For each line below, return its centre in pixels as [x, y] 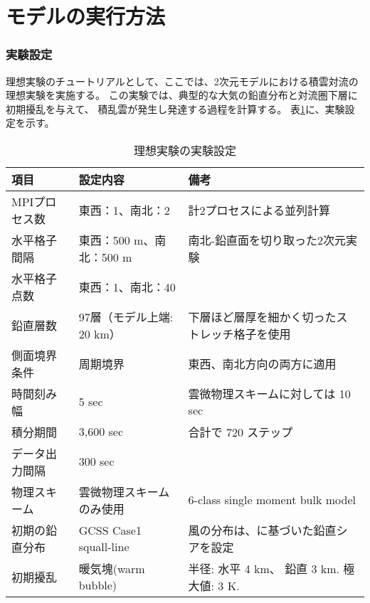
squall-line [104, 546]
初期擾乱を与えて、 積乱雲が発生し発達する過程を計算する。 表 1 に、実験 [175, 108]
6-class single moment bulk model [272, 500]
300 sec [96, 461]
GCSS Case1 [110, 530]
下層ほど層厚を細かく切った [262, 316]
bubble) [98, 585]
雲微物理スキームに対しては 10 [269, 394]
